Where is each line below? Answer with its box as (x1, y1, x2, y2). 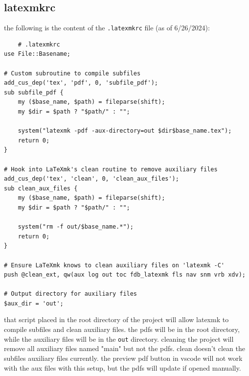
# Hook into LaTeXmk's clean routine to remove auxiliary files (4, 165, 218, 173)
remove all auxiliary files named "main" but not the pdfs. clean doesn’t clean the (4, 343, 246, 353)
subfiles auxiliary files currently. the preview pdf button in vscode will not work (4, 352, 243, 363)
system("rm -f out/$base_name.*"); (18, 223, 134, 231)
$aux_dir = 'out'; (4, 300, 64, 307)
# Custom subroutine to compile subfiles (4, 70, 141, 77)
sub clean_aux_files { (4, 185, 78, 192)
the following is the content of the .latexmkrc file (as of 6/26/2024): (4, 23, 210, 33)
